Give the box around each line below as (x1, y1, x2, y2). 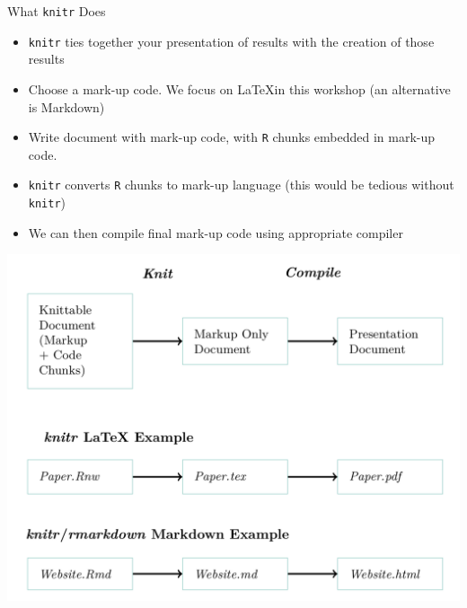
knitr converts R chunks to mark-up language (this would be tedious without (28, 175, 454, 194)
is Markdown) (28, 97, 105, 116)
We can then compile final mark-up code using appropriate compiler (28, 223, 403, 242)
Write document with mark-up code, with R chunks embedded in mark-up (28, 128, 436, 146)
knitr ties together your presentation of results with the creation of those (28, 31, 435, 50)
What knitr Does (7, 2, 106, 20)
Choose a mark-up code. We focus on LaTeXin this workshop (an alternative (28, 79, 451, 98)
